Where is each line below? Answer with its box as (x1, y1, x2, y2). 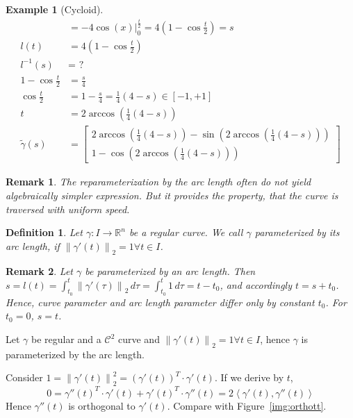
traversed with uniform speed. (6, 201, 130, 216)
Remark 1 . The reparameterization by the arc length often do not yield (6, 174, 311, 189)
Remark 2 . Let (6, 263, 73, 278)
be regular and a (31, 332, 101, 346)
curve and (117, 332, 160, 346)
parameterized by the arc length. (6, 346, 145, 361)
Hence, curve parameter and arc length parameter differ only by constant (6, 294, 315, 309)
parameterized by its (254, 225, 340, 240)
